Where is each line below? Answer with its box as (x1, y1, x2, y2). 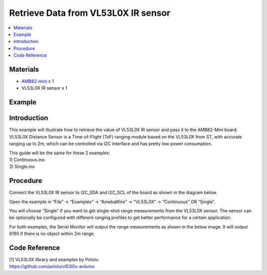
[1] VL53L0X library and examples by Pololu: (9, 257, 99, 263)
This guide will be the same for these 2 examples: (9, 150, 111, 156)
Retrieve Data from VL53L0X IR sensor (9, 7, 171, 18)
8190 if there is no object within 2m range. (9, 230, 95, 237)
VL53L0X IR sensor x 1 (21, 85, 68, 91)
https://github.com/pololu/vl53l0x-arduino (9, 264, 95, 270)
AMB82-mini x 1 (21, 78, 54, 84)
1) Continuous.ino (9, 156, 45, 163)
